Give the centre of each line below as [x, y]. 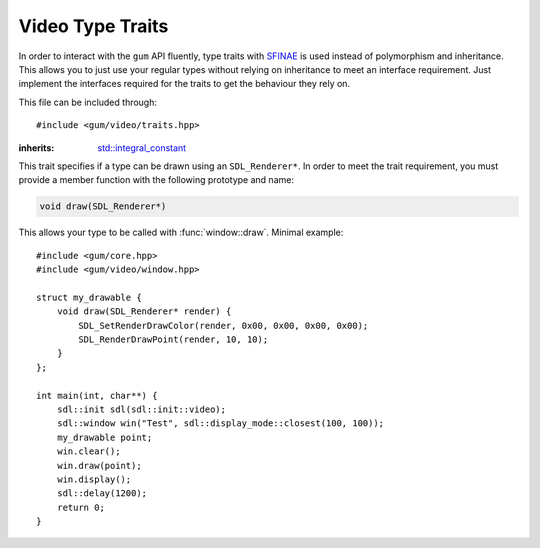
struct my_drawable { [89, 297]
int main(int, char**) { [97, 395]
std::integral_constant [142, 147]
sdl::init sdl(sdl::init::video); [141, 409]
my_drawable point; [104, 437]
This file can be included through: [88, 102]
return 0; [80, 507]
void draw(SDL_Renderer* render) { [144, 311]
